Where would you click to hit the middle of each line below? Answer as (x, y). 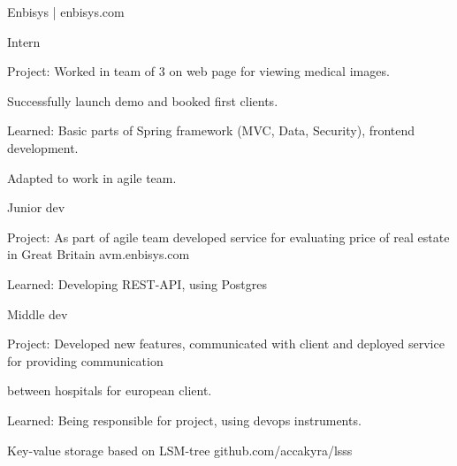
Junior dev (36, 207)
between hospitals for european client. (110, 390)
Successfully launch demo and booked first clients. (143, 100)
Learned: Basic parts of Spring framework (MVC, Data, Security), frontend (211, 130)
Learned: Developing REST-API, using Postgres (137, 283)
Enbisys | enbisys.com (66, 11)
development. (43, 147)
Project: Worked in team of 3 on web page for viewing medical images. (198, 71)
